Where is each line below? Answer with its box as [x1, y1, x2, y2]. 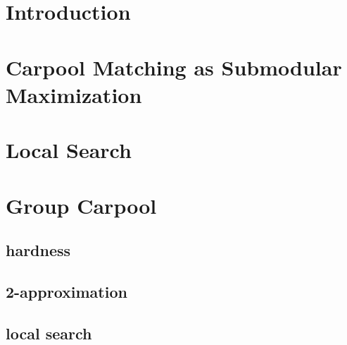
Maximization [6, 80, 142, 109]
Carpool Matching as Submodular [6, 52, 342, 81]
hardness [6, 239, 71, 261]
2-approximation [6, 280, 127, 302]
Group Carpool [6, 190, 157, 219]
